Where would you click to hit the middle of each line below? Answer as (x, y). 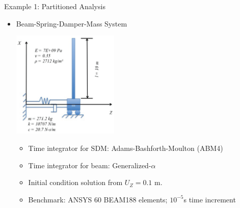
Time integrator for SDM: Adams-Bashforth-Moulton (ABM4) (126, 148)
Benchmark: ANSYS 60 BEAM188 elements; (98, 199)
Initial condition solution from (75, 182)
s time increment (210, 199)
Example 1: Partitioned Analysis (55, 6)
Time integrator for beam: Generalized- (90, 165)
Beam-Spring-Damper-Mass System (72, 23)
